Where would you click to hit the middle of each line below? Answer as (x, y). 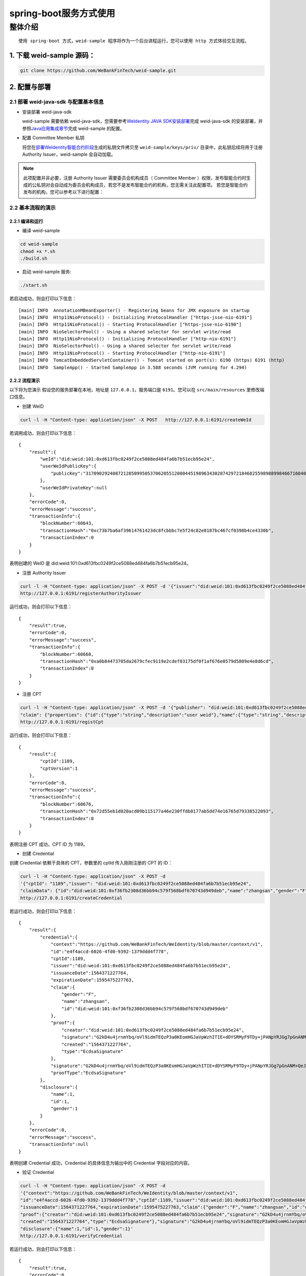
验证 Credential (38, 1172)
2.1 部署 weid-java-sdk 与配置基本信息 (57, 102)
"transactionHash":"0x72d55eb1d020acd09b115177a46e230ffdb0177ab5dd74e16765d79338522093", (157, 811)
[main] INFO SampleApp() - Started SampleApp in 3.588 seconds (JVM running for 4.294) (133, 367)
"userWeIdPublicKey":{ (68, 466)
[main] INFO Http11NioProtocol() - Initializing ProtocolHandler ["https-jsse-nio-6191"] (135, 317)
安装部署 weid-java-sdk (47, 112)
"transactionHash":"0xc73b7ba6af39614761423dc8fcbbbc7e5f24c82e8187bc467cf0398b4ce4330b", (157, 530)
